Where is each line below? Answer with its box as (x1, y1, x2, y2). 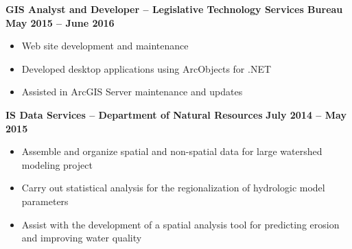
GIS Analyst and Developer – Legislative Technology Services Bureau (5, 2, 343, 16)
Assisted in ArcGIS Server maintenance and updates (21, 84, 243, 99)
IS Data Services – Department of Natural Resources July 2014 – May (5, 107, 347, 121)
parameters (21, 193, 69, 208)
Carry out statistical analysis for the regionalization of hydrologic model (21, 180, 325, 195)
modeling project (21, 157, 93, 171)
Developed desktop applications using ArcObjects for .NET (21, 61, 272, 75)
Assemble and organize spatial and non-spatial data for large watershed (21, 144, 322, 158)
